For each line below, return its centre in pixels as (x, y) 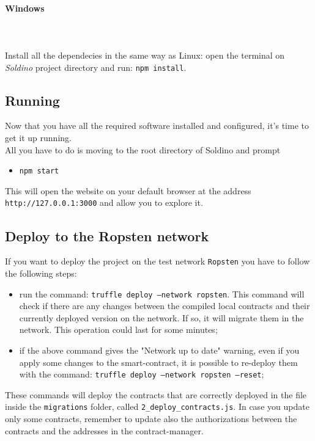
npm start (39, 171)
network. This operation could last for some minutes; (118, 330)
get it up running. (38, 138)
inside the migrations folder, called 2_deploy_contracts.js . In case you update (157, 406)
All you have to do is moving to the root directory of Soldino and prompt (143, 149)
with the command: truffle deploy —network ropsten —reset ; (142, 374)
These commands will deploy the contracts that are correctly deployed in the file (156, 394)
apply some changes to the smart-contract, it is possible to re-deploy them (158, 362)
